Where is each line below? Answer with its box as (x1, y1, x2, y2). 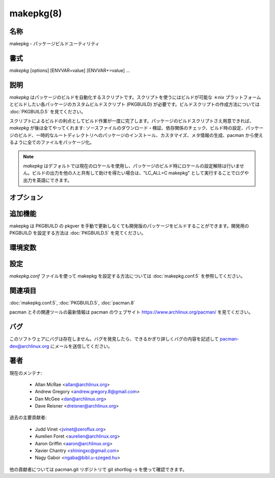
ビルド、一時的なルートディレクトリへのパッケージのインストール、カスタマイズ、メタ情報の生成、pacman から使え (18, 132, 263, 138)
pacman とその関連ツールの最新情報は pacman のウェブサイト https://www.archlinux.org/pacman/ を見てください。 (9, 309, 253, 315)
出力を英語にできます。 (23, 177, 72, 183)
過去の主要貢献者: (9, 414, 47, 421)
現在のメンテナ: (9, 370, 43, 376)
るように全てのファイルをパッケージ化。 (9, 139, 94, 146)
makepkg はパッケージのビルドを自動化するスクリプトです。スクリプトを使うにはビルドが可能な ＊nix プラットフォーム (9, 94, 261, 100)
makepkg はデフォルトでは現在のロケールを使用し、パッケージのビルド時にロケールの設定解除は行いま (23, 163, 240, 169)
